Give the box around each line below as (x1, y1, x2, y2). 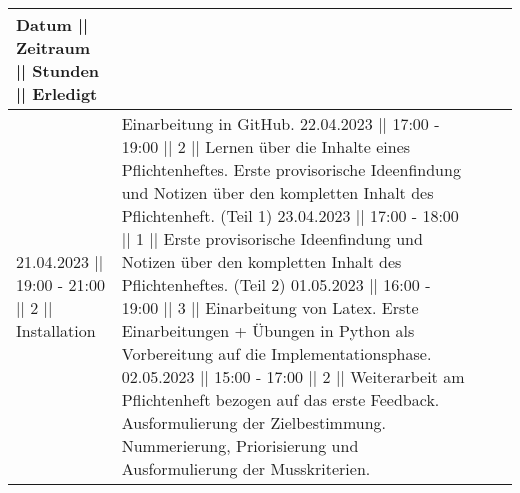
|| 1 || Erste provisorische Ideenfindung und (121, 227, 423, 250)
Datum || (16, 13, 89, 36)
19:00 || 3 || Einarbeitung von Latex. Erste (121, 296, 419, 319)
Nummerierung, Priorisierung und (121, 434, 359, 457)
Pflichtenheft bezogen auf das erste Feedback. (121, 388, 440, 411)
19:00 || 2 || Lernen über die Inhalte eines (121, 135, 411, 158)
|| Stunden (16, 59, 100, 82)
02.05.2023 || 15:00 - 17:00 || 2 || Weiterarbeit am (121, 365, 465, 388)
